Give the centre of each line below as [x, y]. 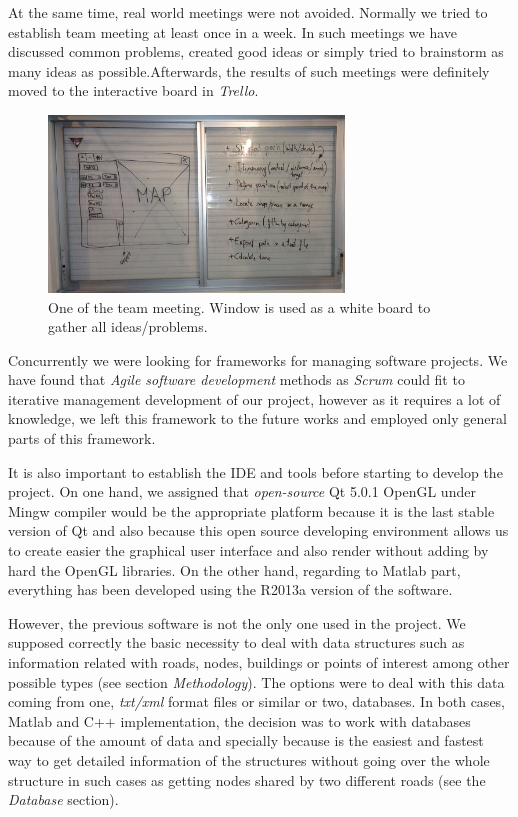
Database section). [63, 799]
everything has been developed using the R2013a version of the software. [230, 589]
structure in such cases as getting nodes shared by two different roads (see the [247, 779]
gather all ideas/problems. [128, 326]
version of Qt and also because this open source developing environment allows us [258, 530]
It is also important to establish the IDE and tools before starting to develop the [255, 471]
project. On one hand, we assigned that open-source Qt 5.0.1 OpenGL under [242, 491]
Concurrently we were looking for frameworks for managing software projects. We [258, 359]
